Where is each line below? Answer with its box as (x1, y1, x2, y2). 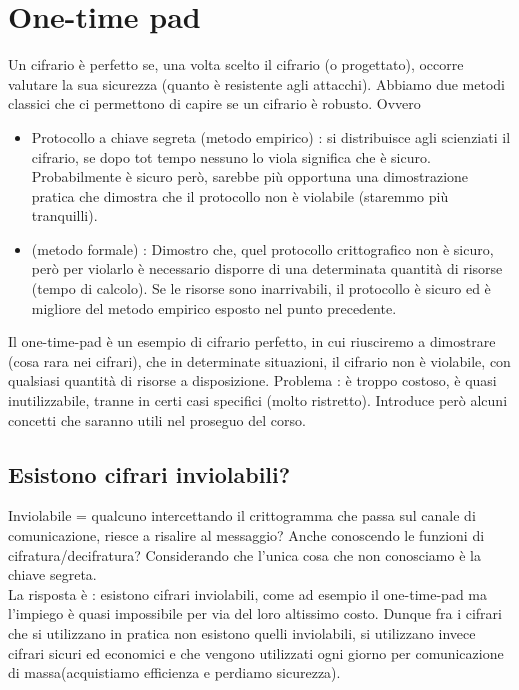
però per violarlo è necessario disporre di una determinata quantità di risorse (31, 258, 503, 279)
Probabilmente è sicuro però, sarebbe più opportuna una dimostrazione (31, 166, 469, 187)
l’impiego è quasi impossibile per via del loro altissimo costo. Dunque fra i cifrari (8, 603, 502, 624)
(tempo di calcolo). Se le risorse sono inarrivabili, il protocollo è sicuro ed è (31, 278, 491, 299)
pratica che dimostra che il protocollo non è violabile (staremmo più (31, 185, 449, 206)
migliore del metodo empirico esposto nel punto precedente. (31, 297, 397, 318)
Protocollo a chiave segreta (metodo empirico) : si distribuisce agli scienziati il (31, 126, 511, 147)
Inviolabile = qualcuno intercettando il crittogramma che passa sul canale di (8, 505, 476, 526)
